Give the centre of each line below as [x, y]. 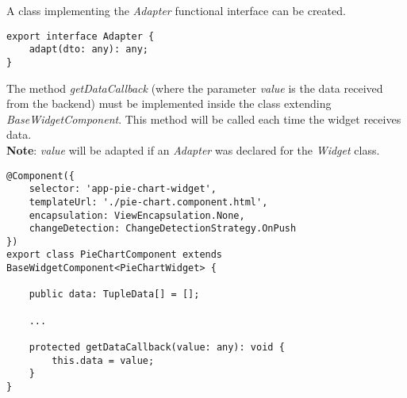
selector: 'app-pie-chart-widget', [123, 189]
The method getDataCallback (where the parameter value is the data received [195, 88]
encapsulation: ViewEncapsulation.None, [137, 215]
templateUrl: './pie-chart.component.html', [148, 202]
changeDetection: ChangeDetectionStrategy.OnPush [163, 229]
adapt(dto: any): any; [88, 50]
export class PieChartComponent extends [115, 255]
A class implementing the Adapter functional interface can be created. [176, 10]
